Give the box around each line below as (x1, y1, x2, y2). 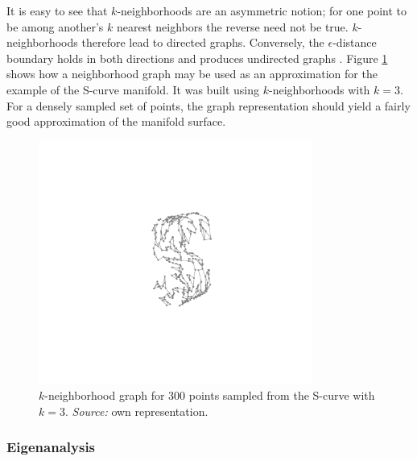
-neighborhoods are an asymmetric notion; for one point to (117, 2, 407, 19)
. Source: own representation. (64, 402, 208, 419)
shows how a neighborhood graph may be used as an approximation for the (6, 65, 378, 82)
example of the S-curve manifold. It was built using (6, 81, 260, 98)
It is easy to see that (6, 2, 108, 19)
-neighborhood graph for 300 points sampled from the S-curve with (44, 387, 375, 404)
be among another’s (6, 18, 104, 35)
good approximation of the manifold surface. (6, 113, 226, 130)
